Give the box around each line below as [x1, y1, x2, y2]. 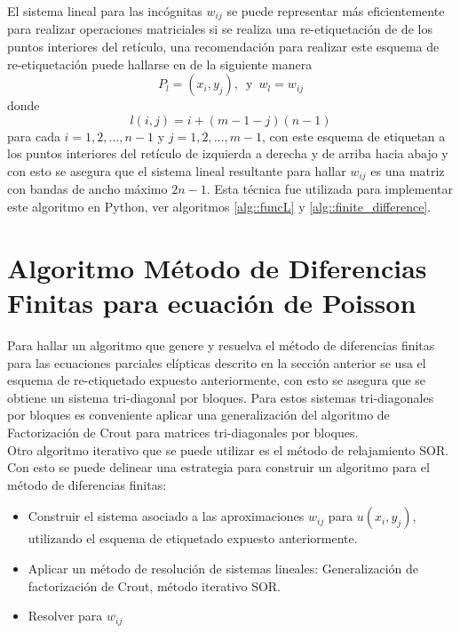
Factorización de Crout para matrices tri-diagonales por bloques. [7, 422, 359, 441]
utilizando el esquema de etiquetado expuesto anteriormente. [28, 529, 358, 548]
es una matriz [370, 162, 445, 180]
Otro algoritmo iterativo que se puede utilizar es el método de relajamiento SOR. [7, 440, 449, 459]
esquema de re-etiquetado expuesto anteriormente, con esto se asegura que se [7, 371, 426, 389]
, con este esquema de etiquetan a [262, 126, 446, 145]
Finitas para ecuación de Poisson [7, 284, 416, 321]
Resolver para [28, 606, 103, 625]
